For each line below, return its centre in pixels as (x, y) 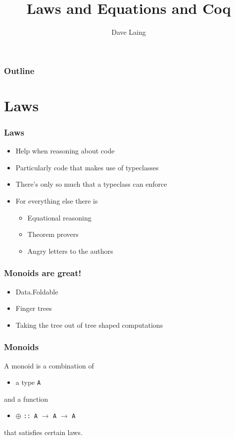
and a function (26, 399)
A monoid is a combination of (49, 365)
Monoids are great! (43, 273)
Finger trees (34, 308)
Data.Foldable (37, 291)
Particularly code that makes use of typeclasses (87, 167)
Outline (19, 70)
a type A (28, 382)
